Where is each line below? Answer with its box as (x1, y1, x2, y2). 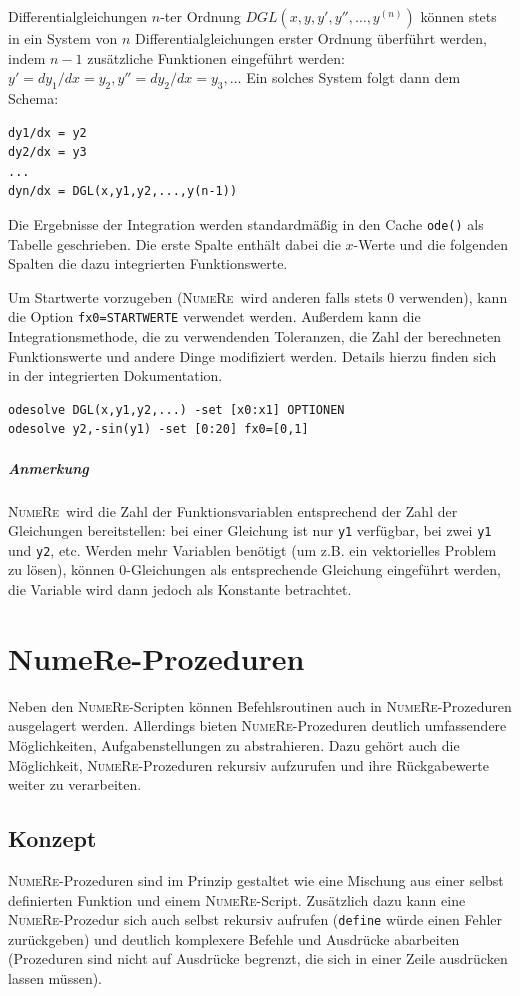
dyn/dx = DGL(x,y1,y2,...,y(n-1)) (8, 184, 238, 199)
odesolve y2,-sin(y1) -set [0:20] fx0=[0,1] (8, 422, 309, 437)
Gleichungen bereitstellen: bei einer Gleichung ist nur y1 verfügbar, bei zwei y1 (8, 520, 492, 541)
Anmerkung (8, 457, 89, 478)
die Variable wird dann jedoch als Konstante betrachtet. (8, 579, 352, 600)
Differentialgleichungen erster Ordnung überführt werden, (135, 28, 487, 48)
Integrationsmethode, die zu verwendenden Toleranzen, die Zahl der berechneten (8, 326, 501, 347)
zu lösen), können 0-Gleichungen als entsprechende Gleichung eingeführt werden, (8, 559, 501, 580)
